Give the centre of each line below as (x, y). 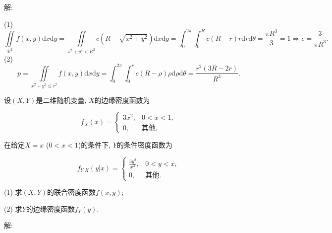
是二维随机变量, (61, 100)
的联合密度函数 (71, 192)
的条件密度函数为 (144, 145)
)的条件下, (94, 145)
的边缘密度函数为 (122, 100)
